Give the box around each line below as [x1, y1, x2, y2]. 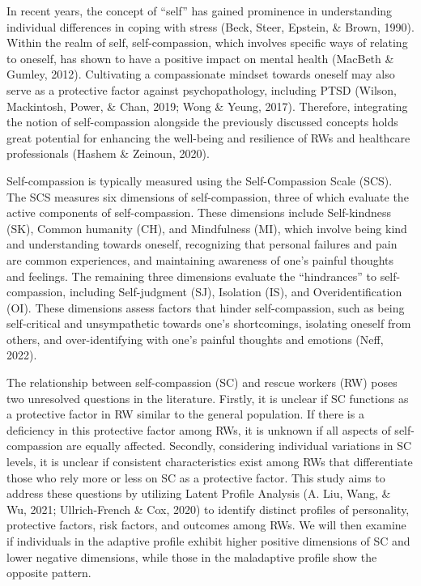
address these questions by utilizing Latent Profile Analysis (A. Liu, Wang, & [6, 485, 391, 502]
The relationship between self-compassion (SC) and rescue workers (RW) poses [6, 374, 398, 391]
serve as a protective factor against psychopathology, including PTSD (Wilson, [6, 81, 397, 98]
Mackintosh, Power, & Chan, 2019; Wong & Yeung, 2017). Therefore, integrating [6, 97, 408, 114]
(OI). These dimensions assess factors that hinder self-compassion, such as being [6, 299, 405, 316]
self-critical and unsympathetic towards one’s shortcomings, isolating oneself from [6, 315, 411, 332]
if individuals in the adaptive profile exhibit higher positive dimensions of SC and [6, 533, 410, 549]
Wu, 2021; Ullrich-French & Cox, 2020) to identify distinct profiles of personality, [6, 500, 410, 517]
